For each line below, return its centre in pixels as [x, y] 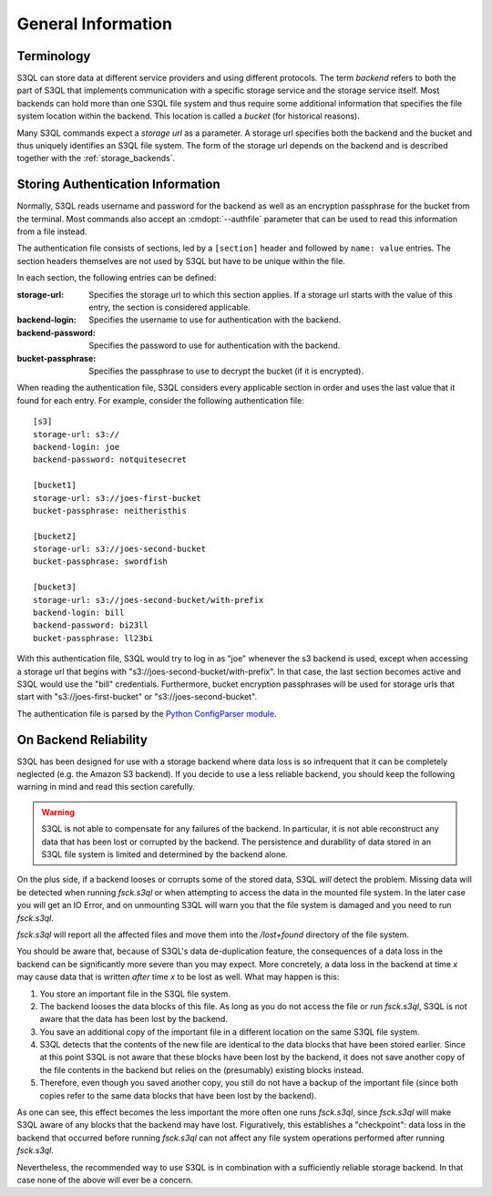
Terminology [54, 56]
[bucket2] [55, 536]
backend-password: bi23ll [91, 625]
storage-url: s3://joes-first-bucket [118, 498]
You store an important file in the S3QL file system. [135, 994]
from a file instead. [52, 231]
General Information [95, 24]
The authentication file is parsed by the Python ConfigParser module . [147, 713]
